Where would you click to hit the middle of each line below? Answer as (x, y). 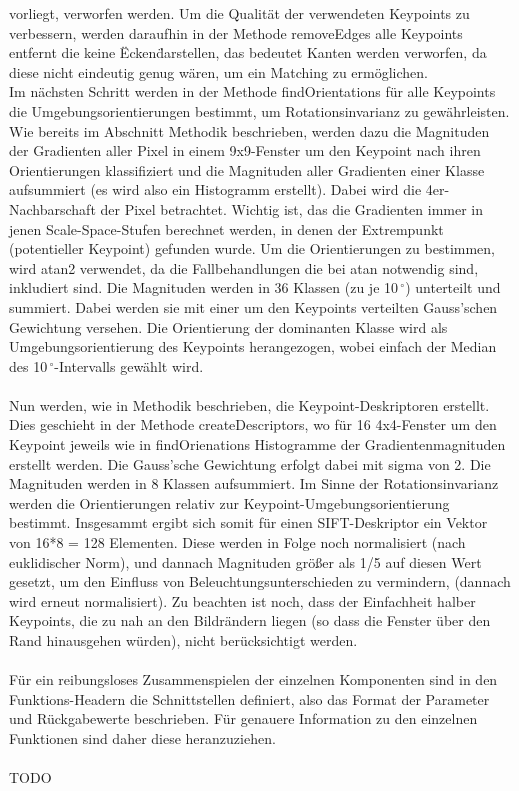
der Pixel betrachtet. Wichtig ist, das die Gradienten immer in (291, 208)
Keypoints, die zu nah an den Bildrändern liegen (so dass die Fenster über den (250, 620)
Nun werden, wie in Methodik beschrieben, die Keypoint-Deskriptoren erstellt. (249, 404)
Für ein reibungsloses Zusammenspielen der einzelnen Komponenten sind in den (253, 679)
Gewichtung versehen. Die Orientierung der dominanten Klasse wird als (228, 326)
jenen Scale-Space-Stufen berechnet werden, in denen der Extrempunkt (226, 228)
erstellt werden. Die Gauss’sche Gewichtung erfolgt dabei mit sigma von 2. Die (250, 463)
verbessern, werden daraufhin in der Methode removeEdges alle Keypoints (236, 32)
